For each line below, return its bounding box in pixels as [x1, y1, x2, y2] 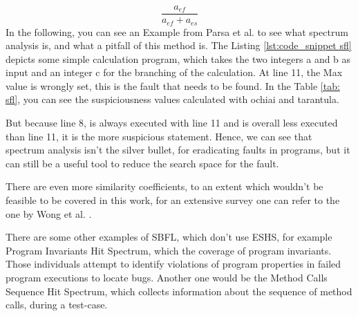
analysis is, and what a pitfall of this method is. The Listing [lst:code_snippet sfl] [6, 38, 352, 53]
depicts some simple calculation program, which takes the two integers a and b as [6, 51, 351, 66]
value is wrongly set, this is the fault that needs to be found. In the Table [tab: [6, 78, 340, 93]
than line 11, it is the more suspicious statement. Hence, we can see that [6, 129, 312, 143]
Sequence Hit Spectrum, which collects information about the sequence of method [6, 284, 352, 298]
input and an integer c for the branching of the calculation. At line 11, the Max [6, 65, 343, 80]
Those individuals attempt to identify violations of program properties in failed [6, 257, 341, 271]
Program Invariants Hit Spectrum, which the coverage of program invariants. [6, 243, 332, 257]
